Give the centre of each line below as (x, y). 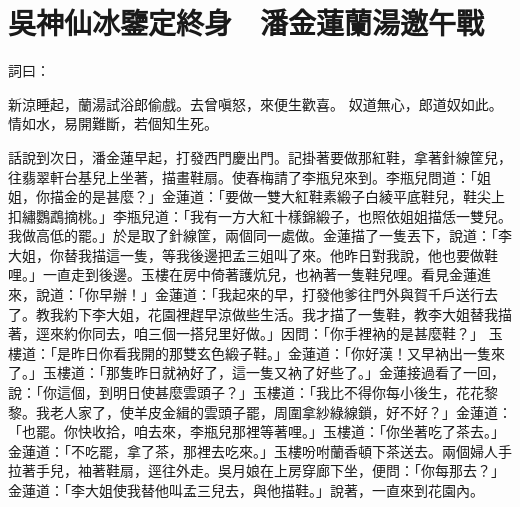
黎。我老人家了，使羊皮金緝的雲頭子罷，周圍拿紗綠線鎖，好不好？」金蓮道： (260, 411)
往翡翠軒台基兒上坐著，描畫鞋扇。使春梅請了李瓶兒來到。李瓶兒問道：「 (242, 176)
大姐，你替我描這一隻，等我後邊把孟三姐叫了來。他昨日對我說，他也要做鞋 (253, 254)
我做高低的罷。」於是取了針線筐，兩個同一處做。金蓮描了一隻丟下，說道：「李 (260, 235)
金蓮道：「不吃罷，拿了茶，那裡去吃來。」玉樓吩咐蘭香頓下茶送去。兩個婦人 (253, 450)
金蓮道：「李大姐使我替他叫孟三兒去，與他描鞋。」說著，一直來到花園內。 (246, 490)
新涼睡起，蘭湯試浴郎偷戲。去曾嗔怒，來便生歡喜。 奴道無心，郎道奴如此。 (255, 103)
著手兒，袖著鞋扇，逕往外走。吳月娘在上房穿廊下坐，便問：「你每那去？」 (263, 470)
